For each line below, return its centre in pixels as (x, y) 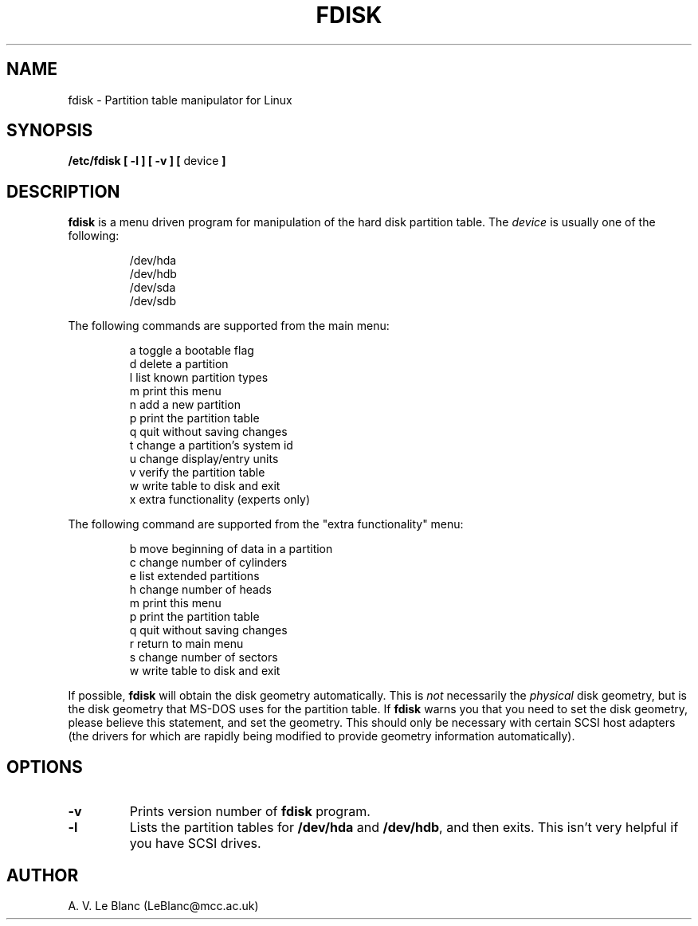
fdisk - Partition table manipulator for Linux (180, 100)
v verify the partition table (197, 473)
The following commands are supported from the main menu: (229, 326)
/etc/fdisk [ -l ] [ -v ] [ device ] (147, 161)
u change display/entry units (204, 459)
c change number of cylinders (208, 563)
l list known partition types (199, 378)
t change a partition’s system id (211, 445)
